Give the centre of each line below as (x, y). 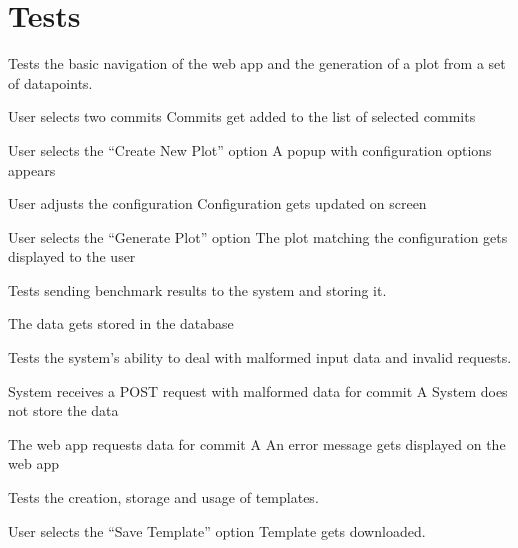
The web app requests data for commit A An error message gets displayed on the (257, 443)
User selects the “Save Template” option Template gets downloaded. (217, 530)
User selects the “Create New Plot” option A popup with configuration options (250, 149)
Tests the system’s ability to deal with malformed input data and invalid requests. (260, 357)
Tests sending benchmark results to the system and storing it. (197, 289)
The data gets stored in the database (121, 323)
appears (32, 169)
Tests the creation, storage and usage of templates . (163, 497)
